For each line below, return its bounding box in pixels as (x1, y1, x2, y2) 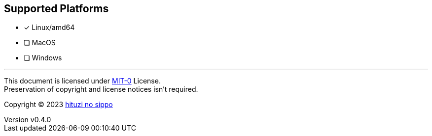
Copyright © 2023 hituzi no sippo (4, 100, 113, 109)
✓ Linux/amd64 (24, 23, 75, 32)
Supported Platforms (4, 2, 109, 15)
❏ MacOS (24, 38, 56, 47)
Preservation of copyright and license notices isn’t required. (4, 85, 198, 94)
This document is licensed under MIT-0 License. (4, 77, 161, 85)
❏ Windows (24, 54, 62, 62)
